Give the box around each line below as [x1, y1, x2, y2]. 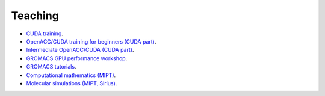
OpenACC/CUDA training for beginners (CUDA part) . [26, 38, 156, 45]
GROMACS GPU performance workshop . [26, 54, 128, 62]
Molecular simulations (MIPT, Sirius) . [26, 79, 117, 86]
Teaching [11, 9, 60, 22]
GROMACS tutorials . [26, 63, 76, 70]
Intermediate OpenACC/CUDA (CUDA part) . [26, 47, 134, 54]
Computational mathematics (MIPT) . [26, 72, 116, 79]
